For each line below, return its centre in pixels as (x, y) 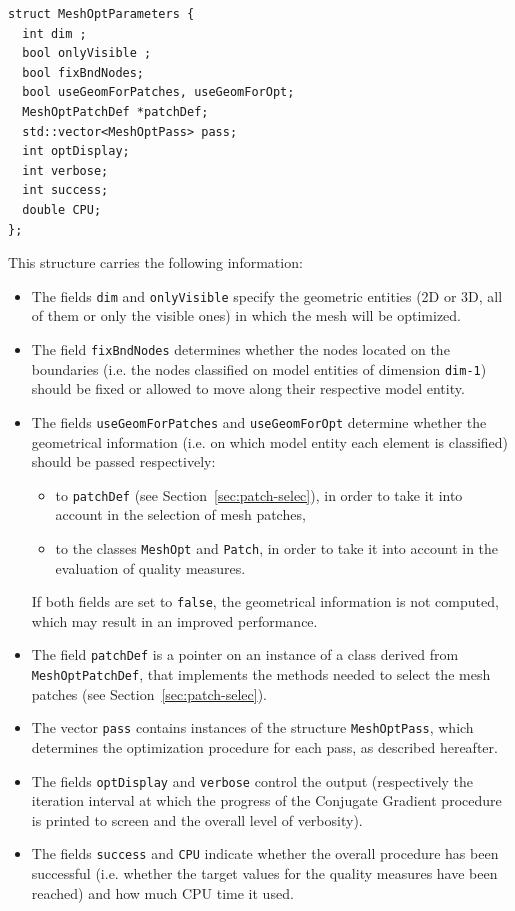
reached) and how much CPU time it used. (162, 892)
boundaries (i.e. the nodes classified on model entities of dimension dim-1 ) (259, 368)
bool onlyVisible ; (87, 53)
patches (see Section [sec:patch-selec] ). (149, 693)
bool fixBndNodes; (83, 72)
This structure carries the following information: (155, 262)
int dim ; (54, 33)
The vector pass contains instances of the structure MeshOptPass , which (252, 727)
